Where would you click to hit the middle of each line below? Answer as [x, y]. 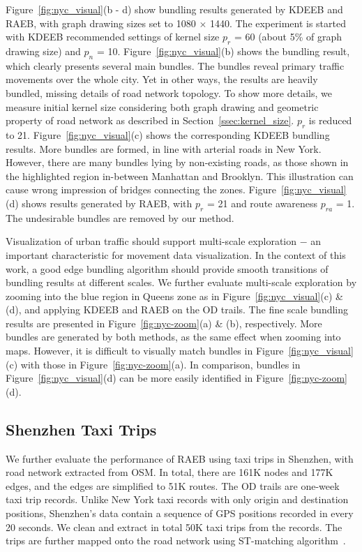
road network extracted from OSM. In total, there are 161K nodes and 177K [169, 472]
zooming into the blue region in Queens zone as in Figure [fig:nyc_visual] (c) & [174, 296]
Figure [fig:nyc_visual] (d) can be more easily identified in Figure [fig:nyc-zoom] [176, 378]
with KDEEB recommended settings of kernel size [113, 37]
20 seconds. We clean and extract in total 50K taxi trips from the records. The [174, 527]
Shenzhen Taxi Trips [81, 429]
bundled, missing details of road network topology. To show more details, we [169, 92]
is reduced [330, 120]
